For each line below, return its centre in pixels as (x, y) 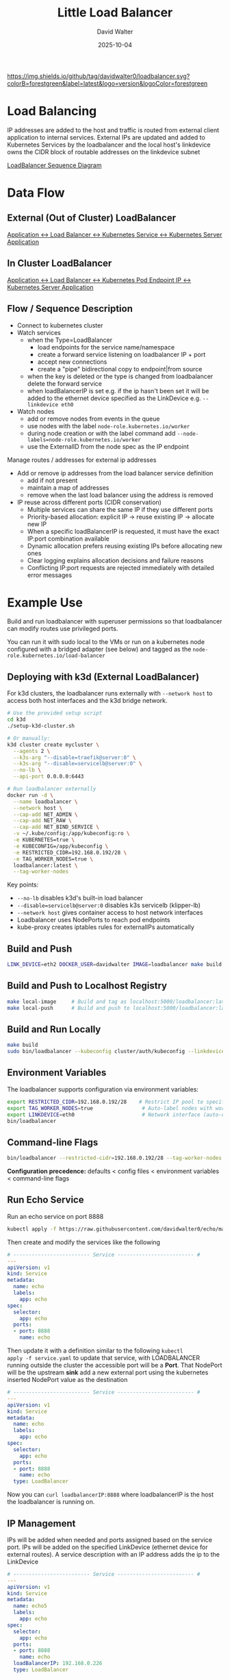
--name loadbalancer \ (46, 802)
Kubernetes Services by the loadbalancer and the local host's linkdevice (109, 145)
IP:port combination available (68, 539)
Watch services (39, 332)
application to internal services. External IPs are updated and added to (106, 137)
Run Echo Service (46, 1200)
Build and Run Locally (54, 1029)
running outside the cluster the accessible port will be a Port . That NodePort (115, 1365)
